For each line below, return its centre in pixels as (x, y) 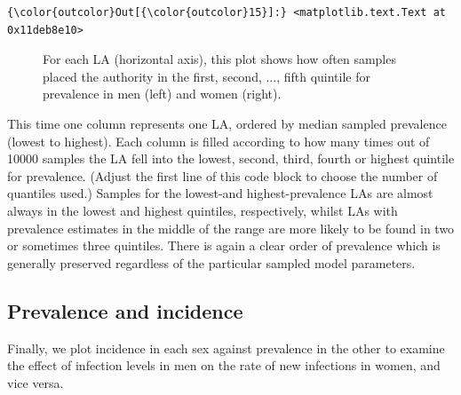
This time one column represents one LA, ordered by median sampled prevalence (227, 123)
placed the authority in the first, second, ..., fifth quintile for (207, 76)
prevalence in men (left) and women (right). (162, 94)
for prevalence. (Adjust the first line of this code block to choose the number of (223, 175)
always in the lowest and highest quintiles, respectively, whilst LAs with (203, 210)
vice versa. (36, 382)
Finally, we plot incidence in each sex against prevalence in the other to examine (226, 348)
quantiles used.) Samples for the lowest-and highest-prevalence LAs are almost (220, 193)
